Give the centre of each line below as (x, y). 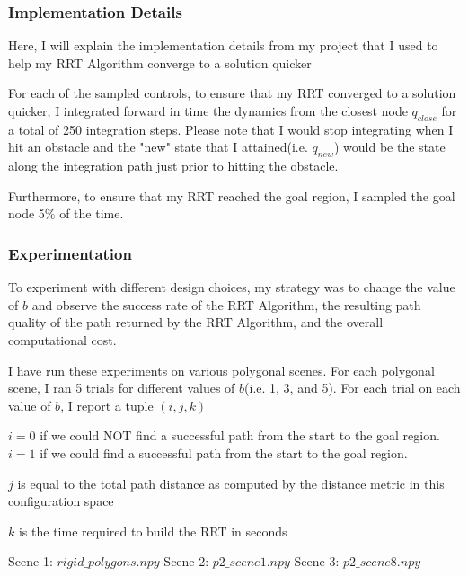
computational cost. (62, 339)
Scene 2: (186, 561)
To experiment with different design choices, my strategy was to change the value (232, 287)
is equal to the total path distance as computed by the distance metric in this (231, 483)
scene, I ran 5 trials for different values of (122, 388)
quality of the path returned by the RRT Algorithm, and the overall (196, 322)
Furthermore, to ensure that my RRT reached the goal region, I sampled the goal (232, 195)
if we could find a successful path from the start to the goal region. (224, 452)
